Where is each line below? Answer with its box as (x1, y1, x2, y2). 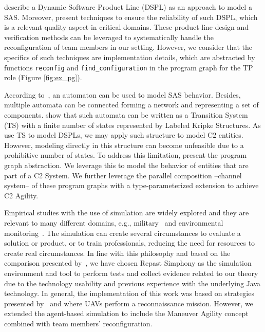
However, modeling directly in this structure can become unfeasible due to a (4, 139, 244, 150)
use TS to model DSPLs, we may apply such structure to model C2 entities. (4, 130, 243, 140)
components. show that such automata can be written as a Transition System (4, 109, 248, 120)
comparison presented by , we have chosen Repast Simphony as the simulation (4, 257, 252, 268)
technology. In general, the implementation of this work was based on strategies (4, 288, 254, 299)
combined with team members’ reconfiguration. (4, 318, 153, 328)
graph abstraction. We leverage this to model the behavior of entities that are (4, 159, 249, 170)
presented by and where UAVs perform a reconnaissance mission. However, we (4, 298, 253, 308)
